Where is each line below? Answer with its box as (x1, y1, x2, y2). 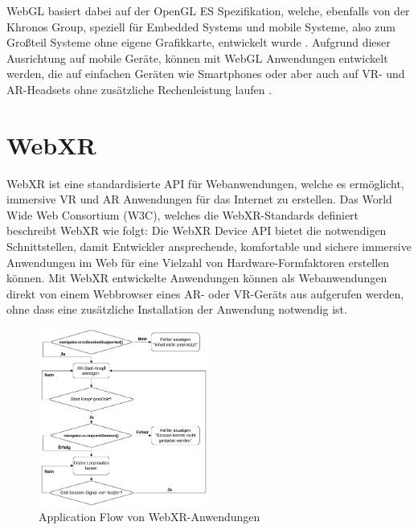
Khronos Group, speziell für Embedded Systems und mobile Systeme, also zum (6, 18, 395, 35)
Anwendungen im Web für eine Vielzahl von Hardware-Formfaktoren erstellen (6, 253, 390, 270)
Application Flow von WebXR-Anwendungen (39, 508, 260, 525)
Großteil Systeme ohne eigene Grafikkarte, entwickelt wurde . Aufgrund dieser (6, 34, 391, 51)
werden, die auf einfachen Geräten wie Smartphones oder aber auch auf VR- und (6, 65, 405, 82)
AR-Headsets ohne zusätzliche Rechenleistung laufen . (6, 80, 273, 97)
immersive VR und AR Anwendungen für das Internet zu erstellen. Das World (6, 191, 392, 207)
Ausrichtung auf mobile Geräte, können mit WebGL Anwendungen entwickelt (6, 49, 388, 66)
